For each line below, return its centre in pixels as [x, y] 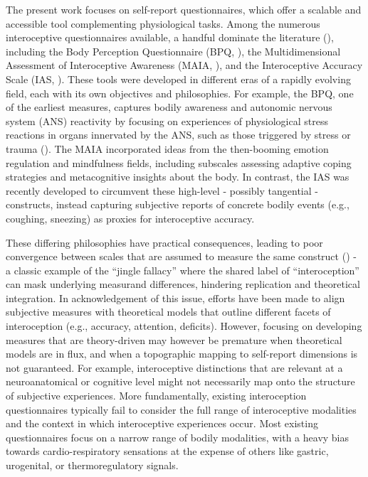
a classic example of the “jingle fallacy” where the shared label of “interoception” [183, 270]
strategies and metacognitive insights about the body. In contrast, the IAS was [178, 177]
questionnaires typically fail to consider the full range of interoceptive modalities [181, 409]
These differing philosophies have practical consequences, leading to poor [164, 242]
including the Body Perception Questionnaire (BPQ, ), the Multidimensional [173, 51]
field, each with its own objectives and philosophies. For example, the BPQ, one [180, 93]
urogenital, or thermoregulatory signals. [92, 465]
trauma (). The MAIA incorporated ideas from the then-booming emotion [167, 148]
